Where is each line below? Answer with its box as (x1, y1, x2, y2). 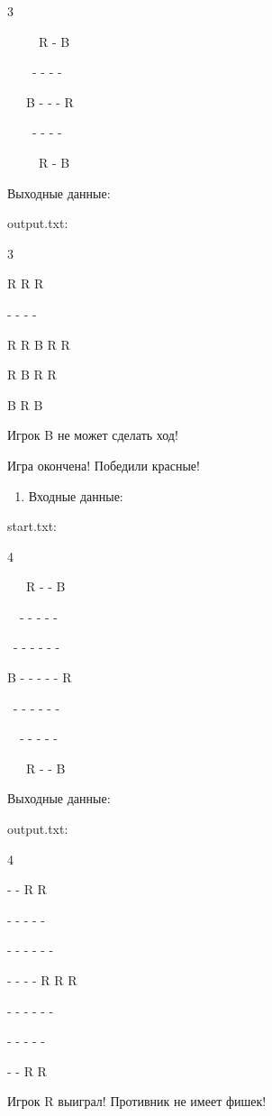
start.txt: (7, 517, 57, 535)
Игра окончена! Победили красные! (7, 455, 200, 474)
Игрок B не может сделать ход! (7, 425, 178, 444)
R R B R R (7, 334, 70, 353)
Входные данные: (28, 486, 123, 505)
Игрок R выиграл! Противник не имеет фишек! (7, 1092, 267, 1111)
